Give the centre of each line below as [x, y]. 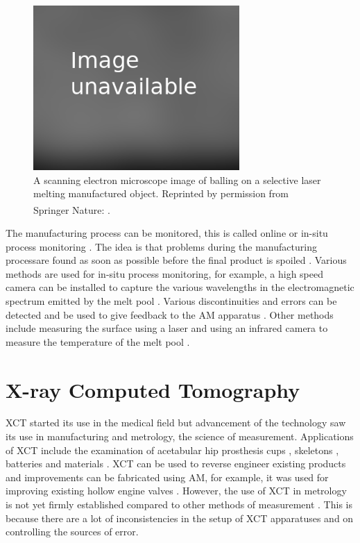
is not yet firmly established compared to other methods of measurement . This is [179, 504]
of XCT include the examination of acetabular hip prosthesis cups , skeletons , [172, 450]
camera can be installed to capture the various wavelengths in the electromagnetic [180, 287]
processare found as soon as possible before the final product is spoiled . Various [176, 260]
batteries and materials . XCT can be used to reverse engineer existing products [176, 463]
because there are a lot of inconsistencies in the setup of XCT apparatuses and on [180, 518]
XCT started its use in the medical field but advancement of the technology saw [176, 423]
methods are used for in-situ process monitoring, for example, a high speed [164, 273]
